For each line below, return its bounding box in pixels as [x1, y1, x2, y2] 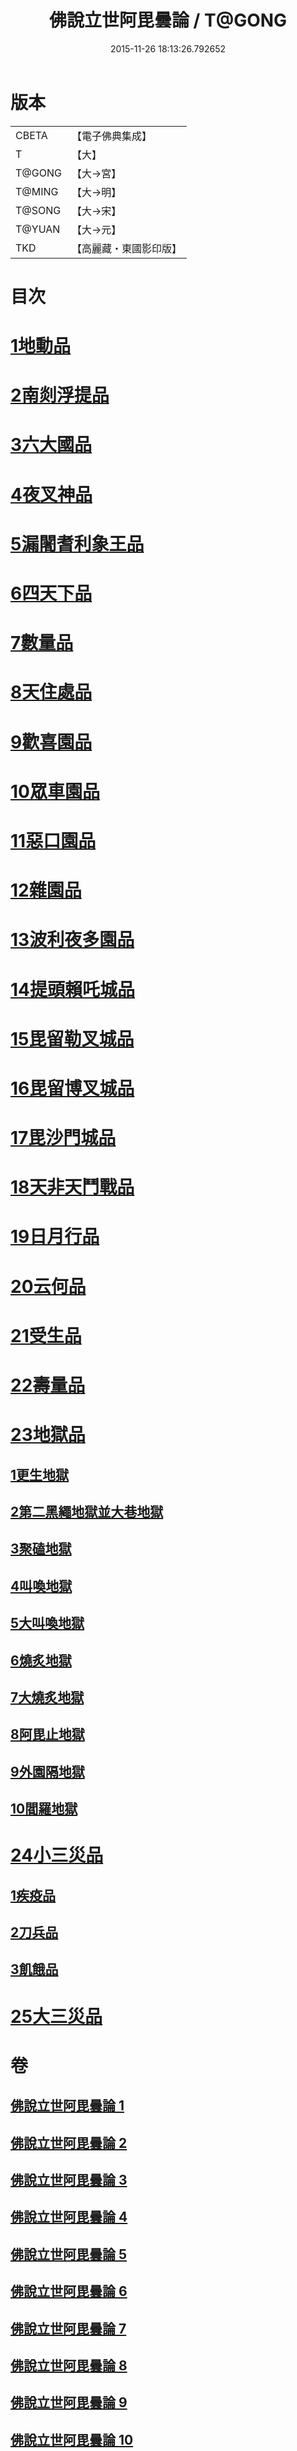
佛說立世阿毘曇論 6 [10, 2283, 128, 2300]
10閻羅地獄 [10, 1801, 78, 1818]
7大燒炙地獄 [10, 1689, 85, 1706]
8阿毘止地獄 [10, 1726, 85, 1743]
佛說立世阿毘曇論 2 [10, 2134, 128, 2151]
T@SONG [15, 203, 62, 217]
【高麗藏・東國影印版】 [71, 241, 182, 255]
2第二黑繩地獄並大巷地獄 [10, 1503, 164, 1520]
